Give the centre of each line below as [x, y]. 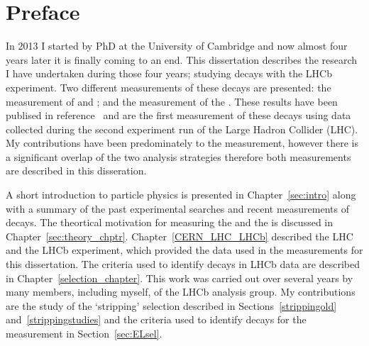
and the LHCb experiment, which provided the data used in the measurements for [184, 250]
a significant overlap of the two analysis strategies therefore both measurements [178, 156]
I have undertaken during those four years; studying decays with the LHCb [169, 73]
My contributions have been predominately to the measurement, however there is [182, 143]
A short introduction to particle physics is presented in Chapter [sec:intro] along [181, 195]
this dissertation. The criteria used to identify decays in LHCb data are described [183, 264]
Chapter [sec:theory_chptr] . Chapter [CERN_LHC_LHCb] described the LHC [180, 236]
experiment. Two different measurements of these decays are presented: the [169, 87]
